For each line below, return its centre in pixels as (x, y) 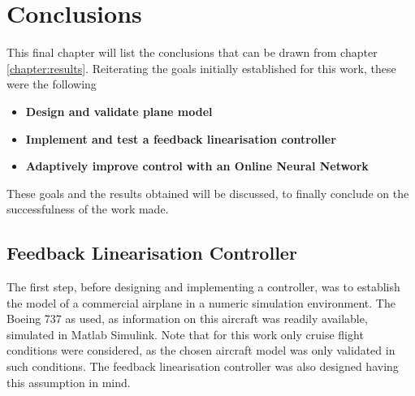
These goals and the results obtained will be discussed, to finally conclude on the (208, 193)
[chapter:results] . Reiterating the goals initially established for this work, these (201, 68)
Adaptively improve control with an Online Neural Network (197, 166)
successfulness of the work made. (88, 209)
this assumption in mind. (69, 382)
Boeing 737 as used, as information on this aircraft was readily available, (187, 319)
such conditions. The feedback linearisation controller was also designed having (203, 366)
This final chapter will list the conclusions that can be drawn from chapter (192, 52)
